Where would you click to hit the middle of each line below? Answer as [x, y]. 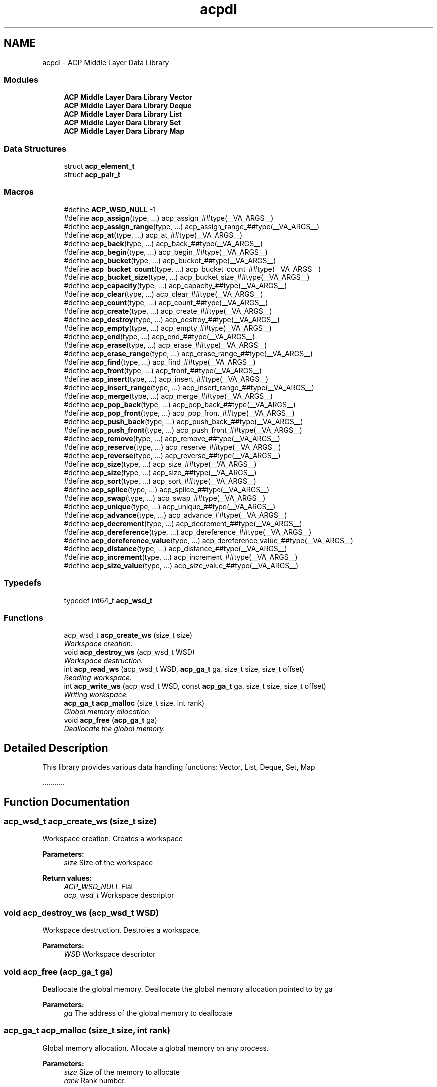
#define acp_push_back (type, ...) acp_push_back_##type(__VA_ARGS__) [184, 421]
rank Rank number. [95, 1080]
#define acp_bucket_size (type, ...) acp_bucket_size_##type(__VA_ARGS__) [187, 277]
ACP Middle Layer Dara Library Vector [128, 97]
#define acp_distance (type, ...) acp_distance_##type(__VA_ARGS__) [176, 548]
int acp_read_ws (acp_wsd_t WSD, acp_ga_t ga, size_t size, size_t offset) [184, 669]
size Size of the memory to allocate [122, 1072]
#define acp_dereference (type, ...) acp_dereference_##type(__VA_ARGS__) [188, 532]
